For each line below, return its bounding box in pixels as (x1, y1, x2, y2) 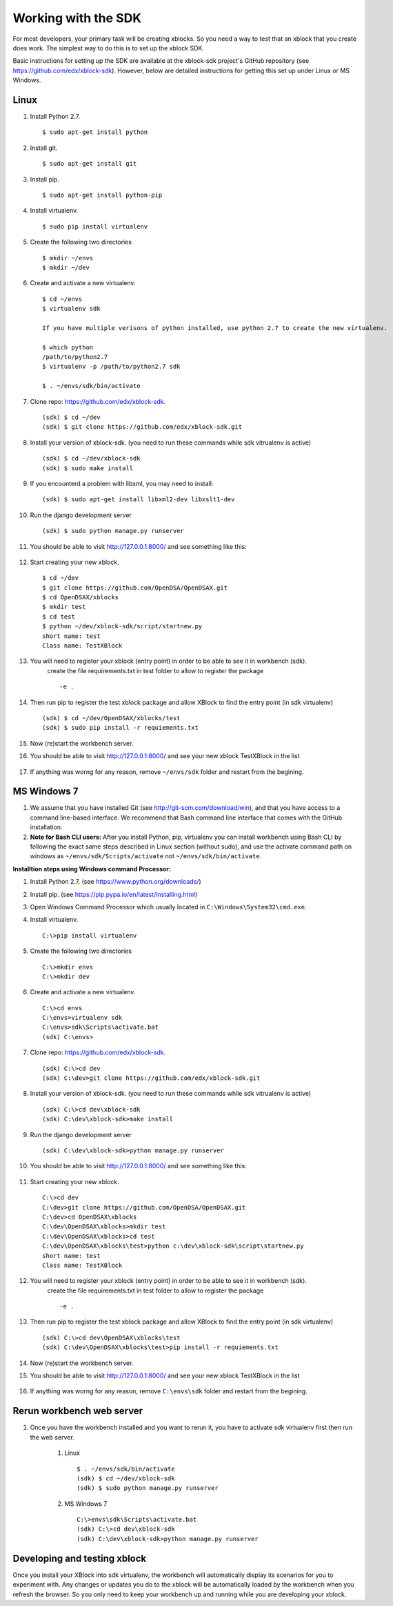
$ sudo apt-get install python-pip (42, 191, 163, 199)
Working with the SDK (12, 10, 141, 26)
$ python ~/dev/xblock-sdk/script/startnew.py (42, 622, 203, 630)
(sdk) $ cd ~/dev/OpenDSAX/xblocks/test (42, 714, 181, 722)
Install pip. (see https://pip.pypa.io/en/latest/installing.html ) (30, 890, 198, 898)
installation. (30, 823, 63, 831)
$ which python (42, 343, 94, 351)
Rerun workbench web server (12, 1405, 143, 1417)
